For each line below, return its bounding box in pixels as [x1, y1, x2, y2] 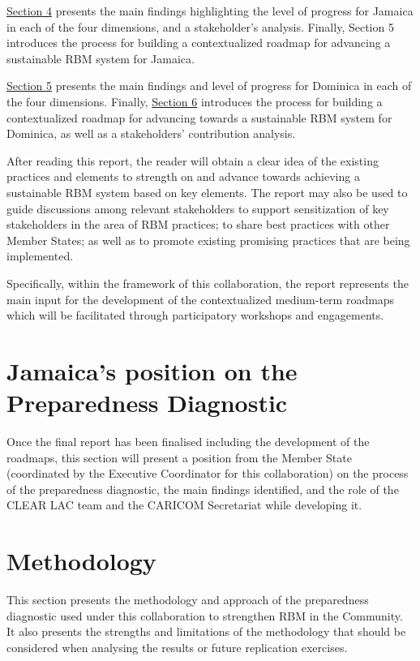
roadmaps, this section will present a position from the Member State [6, 449, 352, 466]
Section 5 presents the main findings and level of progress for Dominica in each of [6, 77, 412, 94]
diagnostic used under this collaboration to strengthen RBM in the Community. [6, 607, 403, 624]
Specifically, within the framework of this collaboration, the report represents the [6, 274, 409, 291]
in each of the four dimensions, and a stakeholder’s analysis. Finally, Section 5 [6, 18, 394, 35]
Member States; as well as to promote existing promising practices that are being [6, 231, 410, 248]
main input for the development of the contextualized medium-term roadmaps [6, 290, 395, 307]
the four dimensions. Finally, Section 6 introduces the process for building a [6, 92, 383, 109]
